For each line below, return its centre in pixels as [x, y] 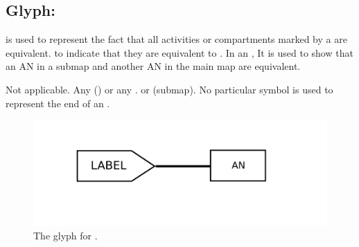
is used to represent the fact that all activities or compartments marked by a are [176, 39]
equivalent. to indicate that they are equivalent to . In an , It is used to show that [179, 52]
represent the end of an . [58, 103]
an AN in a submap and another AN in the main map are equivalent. [153, 66]
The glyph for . [65, 235]
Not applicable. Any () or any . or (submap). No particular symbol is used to [169, 89]
